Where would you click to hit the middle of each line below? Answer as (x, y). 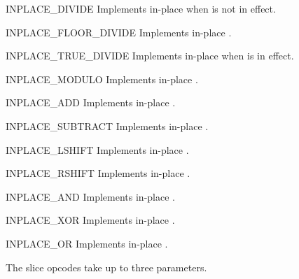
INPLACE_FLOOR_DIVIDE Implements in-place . (119, 32)
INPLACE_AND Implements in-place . (90, 196)
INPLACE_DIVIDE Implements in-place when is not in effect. (141, 8)
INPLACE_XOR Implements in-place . (90, 220)
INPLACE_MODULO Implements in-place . (102, 79)
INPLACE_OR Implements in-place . (87, 243)
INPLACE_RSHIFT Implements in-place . (98, 173)
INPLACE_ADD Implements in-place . (91, 102)
